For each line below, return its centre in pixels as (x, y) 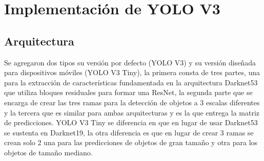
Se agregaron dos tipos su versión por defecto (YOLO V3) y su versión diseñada (130, 62)
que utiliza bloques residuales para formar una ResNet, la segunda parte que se (128, 92)
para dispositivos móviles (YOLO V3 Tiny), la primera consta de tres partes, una (132, 72)
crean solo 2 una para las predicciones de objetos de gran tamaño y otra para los (131, 142)
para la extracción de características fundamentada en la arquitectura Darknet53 (131, 82)
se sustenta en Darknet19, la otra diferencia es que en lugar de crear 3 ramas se (129, 132)
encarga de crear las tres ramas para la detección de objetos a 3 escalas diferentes (132, 102)
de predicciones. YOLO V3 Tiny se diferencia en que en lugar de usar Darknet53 (131, 122)
